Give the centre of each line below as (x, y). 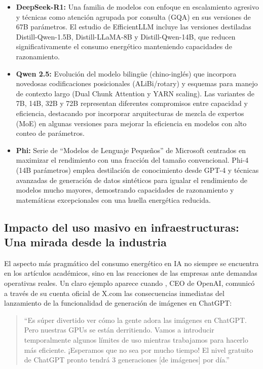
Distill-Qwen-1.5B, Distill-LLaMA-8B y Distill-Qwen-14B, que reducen (126, 36)
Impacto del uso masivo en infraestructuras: (122, 227)
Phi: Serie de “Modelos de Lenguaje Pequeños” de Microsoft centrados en (131, 150)
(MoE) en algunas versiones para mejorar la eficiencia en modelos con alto (131, 123)
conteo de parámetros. (50, 133)
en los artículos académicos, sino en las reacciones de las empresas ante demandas (131, 273)
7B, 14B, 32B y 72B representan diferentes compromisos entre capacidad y (132, 103)
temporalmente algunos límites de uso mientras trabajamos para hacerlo (136, 340)
